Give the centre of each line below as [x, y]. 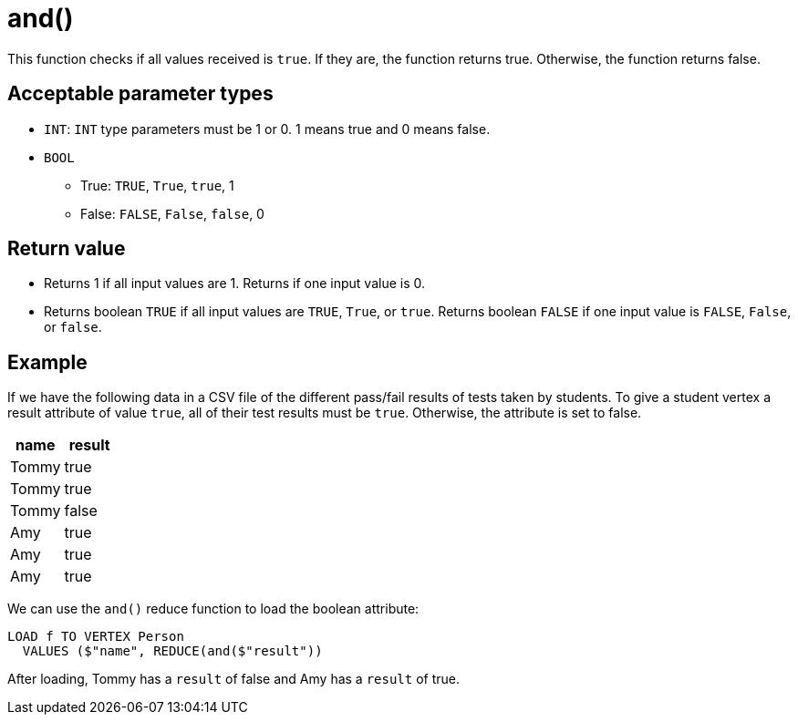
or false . [73, 327]
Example [47, 362]
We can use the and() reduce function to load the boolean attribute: [213, 609]
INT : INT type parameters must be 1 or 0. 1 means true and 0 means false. [267, 129]
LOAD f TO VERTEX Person [96, 637]
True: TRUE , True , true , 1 [157, 185]
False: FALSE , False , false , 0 [172, 213]
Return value [67, 249]
